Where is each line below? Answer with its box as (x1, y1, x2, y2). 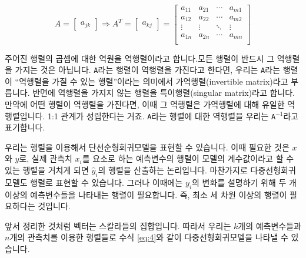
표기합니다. (5, 121, 45, 133)
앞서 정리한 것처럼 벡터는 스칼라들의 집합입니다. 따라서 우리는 (5, 219, 231, 232)
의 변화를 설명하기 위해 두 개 (192, 176, 297, 188)
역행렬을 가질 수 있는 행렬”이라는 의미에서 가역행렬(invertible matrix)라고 (19, 75, 288, 87)
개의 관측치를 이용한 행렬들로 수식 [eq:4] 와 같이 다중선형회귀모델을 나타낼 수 (9, 231, 288, 243)
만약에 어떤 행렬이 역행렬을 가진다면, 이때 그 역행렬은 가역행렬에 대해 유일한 (5, 98, 285, 110)
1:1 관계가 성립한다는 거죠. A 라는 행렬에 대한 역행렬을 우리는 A (47, 109, 276, 122)
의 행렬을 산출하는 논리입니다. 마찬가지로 (98, 164, 248, 176)
